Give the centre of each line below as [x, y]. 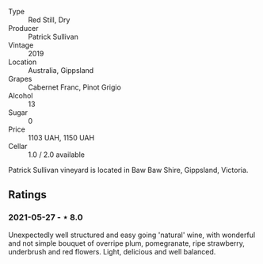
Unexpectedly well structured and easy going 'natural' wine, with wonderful [132, 235]
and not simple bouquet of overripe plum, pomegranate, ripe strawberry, [127, 243]
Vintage [21, 45]
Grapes [20, 79]
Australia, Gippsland [61, 70]
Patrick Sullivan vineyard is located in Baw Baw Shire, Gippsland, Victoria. [128, 170]
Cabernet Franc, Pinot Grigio [74, 87]
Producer [23, 28]
